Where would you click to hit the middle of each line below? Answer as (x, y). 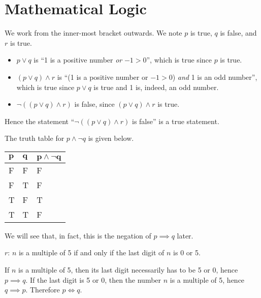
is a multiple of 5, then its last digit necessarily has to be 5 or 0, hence (128, 270)
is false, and (238, 33)
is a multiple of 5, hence (207, 279)
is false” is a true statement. (176, 121)
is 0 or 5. (187, 252)
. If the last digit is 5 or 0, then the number (93, 279)
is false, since (94, 104)
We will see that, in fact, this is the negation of (78, 235)
